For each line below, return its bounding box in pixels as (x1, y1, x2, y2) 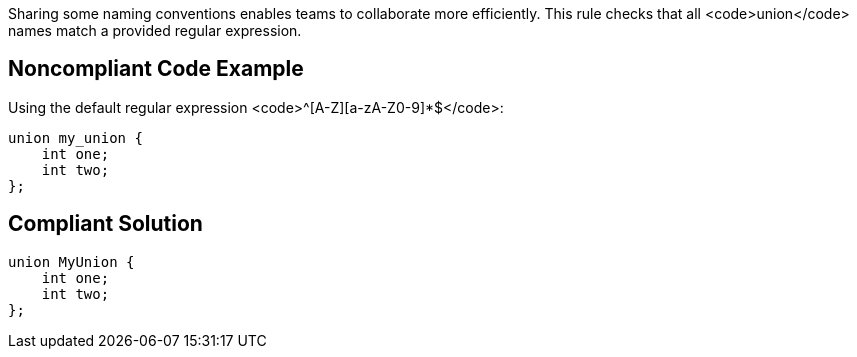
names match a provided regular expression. (8, 22, 302, 39)
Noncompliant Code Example (8, 56, 304, 82)
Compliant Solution (8, 211, 203, 237)
